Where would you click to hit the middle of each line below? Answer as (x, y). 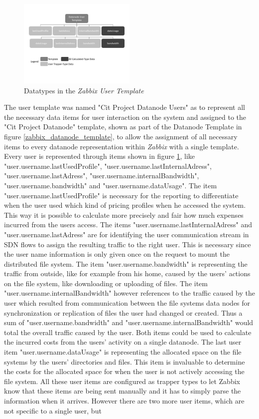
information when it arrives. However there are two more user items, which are (124, 401)
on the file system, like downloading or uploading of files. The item (106, 283)
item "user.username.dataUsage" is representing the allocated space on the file (123, 352)
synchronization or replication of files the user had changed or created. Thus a (123, 312)
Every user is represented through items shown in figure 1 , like (100, 156)
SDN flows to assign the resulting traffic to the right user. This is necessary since (128, 244)
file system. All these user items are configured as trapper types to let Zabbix (122, 381)
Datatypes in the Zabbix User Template (84, 90)
